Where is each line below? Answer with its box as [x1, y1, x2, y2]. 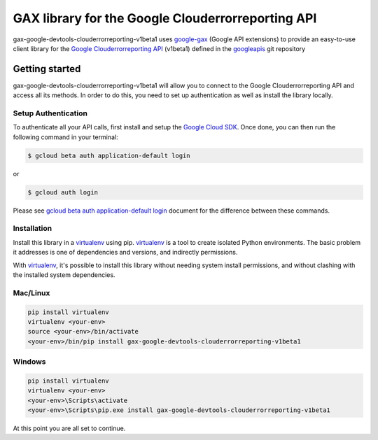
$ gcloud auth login [27, 188, 98, 196]
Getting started [13, 63, 81, 75]
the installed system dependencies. [13, 271, 115, 279]
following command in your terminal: [13, 133, 118, 141]
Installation [13, 224, 52, 234]
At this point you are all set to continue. [13, 424, 126, 433]
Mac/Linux [13, 288, 50, 297]
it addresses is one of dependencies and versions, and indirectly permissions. [13, 248, 238, 257]
